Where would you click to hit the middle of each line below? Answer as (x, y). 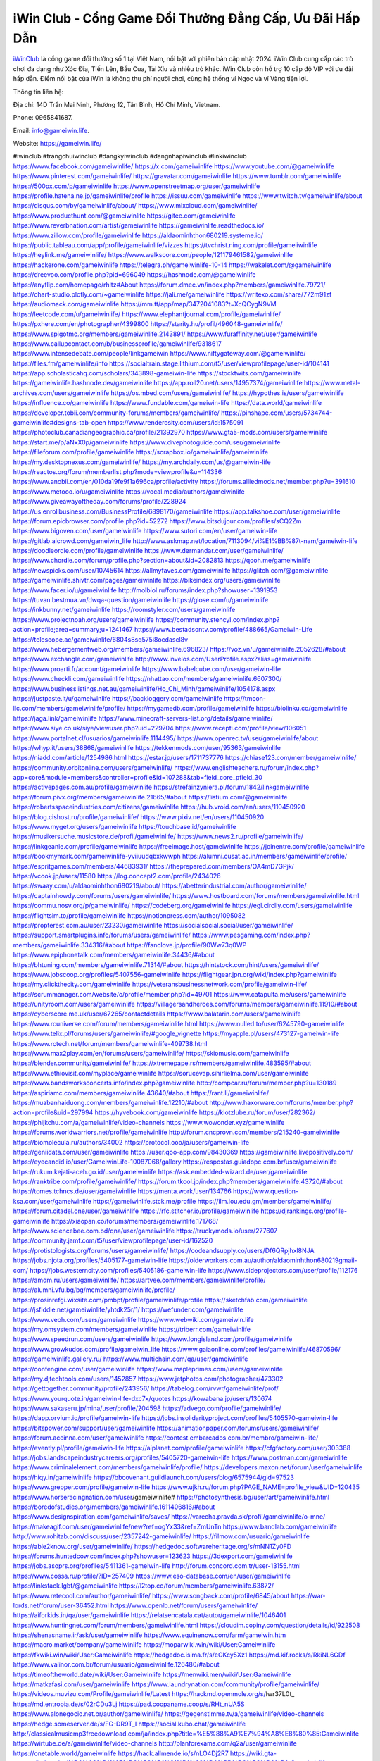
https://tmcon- (245, 698)
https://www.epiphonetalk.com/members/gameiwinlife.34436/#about (114, 955)
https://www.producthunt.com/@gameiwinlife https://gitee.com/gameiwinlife (124, 216)
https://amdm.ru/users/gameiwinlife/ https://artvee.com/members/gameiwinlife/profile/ (140, 1280)
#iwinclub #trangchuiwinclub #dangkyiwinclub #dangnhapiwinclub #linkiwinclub (130, 156)
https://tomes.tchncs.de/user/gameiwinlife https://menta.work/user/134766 (122, 1191)
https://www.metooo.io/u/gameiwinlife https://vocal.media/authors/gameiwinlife (129, 491)
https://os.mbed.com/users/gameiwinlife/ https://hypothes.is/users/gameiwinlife (227, 393)
